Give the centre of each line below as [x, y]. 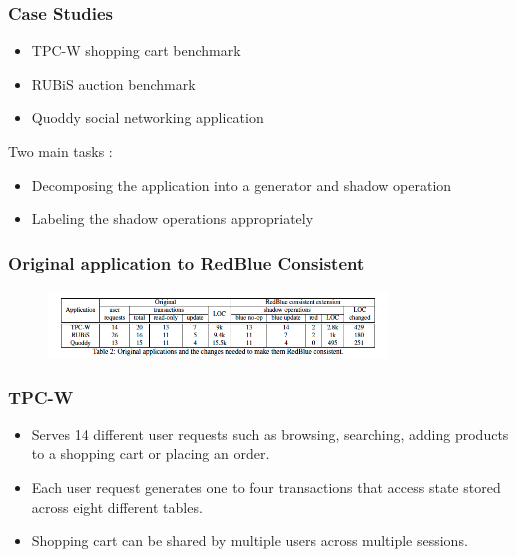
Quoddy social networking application [147, 117]
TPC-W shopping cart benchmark [136, 50]
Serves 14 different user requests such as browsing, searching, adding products [270, 433]
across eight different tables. [117, 506]
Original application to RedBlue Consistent [186, 262]
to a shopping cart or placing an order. [150, 453]
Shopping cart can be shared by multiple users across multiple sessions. [249, 540]
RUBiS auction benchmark [113, 83]
